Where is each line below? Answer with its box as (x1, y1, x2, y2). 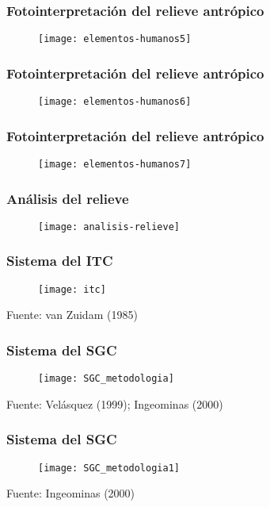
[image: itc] (38, 283, 106, 295)
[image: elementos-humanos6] (38, 96, 192, 108)
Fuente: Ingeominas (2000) (6, 485, 135, 501)
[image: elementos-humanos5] (38, 33, 192, 45)
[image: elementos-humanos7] (38, 158, 192, 170)
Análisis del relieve (6, 188, 129, 208)
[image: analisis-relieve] (38, 221, 180, 232)
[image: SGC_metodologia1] (38, 462, 180, 474)
